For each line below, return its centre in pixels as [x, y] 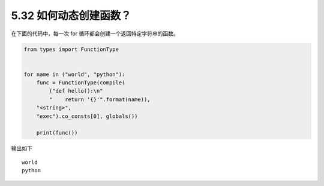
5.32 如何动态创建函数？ [71, 16]
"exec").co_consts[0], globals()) [87, 116]
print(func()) [57, 133]
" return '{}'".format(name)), [100, 99]
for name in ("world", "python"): [74, 74]
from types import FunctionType [71, 49]
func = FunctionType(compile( [81, 83]
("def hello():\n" [76, 91]
